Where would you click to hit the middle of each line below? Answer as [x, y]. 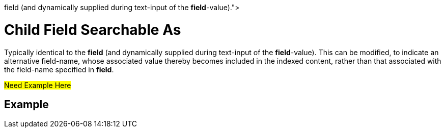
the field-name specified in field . [59, 69]
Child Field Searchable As [93, 30]
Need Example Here [38, 85]
